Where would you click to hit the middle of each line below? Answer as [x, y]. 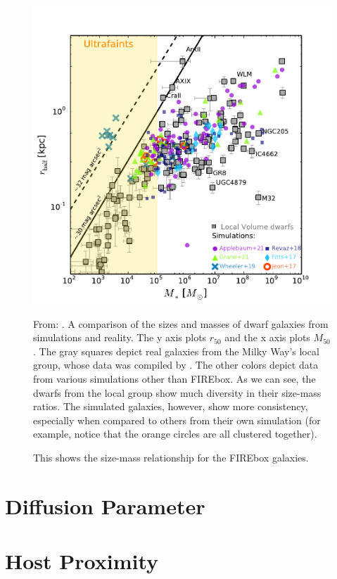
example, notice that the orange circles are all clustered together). [175, 434]
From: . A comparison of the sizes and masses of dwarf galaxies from [181, 323]
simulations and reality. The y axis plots [120, 337]
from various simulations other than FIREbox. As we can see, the [174, 378]
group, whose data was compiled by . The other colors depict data [176, 365]
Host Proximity [82, 561]
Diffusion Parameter [105, 505]
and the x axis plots [267, 337]
